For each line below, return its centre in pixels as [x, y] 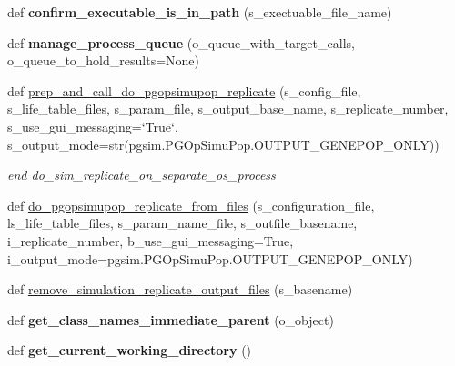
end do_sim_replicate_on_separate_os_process [142, 175]
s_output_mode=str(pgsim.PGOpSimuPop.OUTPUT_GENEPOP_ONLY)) [223, 144]
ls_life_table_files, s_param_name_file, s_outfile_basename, [182, 223]
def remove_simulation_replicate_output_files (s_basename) [180, 289]
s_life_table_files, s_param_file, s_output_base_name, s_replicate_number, [228, 109]
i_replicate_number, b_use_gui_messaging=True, [151, 240]
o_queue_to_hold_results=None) [103, 60]
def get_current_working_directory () [130, 350]
